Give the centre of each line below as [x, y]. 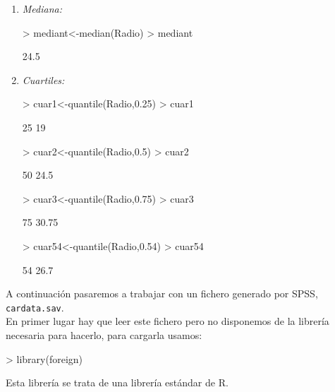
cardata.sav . [35, 307]
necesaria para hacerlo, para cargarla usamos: [104, 334]
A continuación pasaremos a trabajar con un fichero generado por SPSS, [162, 293]
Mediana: [42, 8]
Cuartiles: [43, 79]
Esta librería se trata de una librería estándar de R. [117, 382]
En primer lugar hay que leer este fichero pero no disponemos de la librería [167, 321]
